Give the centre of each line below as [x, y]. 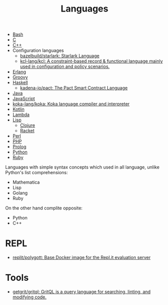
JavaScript [24, 99]
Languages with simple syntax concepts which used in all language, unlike [82, 167]
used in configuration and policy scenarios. [65, 66]
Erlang [19, 72]
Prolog [19, 147]
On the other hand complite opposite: [44, 208]
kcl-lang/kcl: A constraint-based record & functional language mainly [91, 61]
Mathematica [26, 182]
